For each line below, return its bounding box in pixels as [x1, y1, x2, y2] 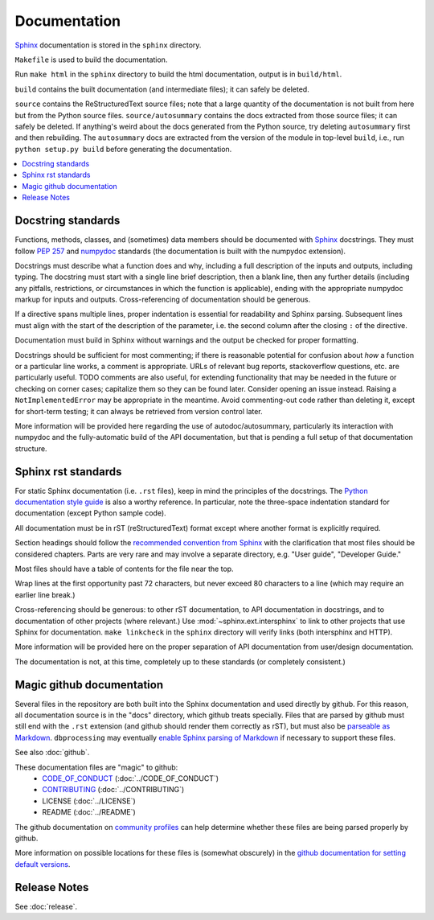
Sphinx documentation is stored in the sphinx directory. [14, 40, 202, 50]
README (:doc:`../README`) [42, 807, 136, 817]
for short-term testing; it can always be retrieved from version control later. [14, 406, 263, 416]
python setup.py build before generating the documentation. [14, 144, 232, 154]
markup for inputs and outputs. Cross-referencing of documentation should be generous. [14, 294, 311, 305]
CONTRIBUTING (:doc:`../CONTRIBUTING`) [42, 785, 185, 795]
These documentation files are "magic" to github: [14, 762, 178, 772]
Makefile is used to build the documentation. [14, 55, 168, 64]
